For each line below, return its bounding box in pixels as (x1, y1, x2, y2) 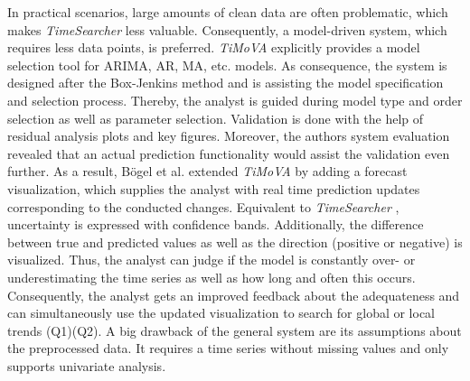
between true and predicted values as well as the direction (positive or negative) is (7, 232, 463, 251)
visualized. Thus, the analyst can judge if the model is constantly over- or (7, 250, 416, 269)
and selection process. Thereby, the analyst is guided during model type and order (7, 90, 463, 109)
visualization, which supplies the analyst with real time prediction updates (7, 179, 420, 198)
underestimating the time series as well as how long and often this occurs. (7, 267, 416, 286)
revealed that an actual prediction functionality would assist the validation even (7, 144, 450, 163)
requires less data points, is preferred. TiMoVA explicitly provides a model (7, 38, 420, 57)
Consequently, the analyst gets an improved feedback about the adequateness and (7, 285, 460, 304)
